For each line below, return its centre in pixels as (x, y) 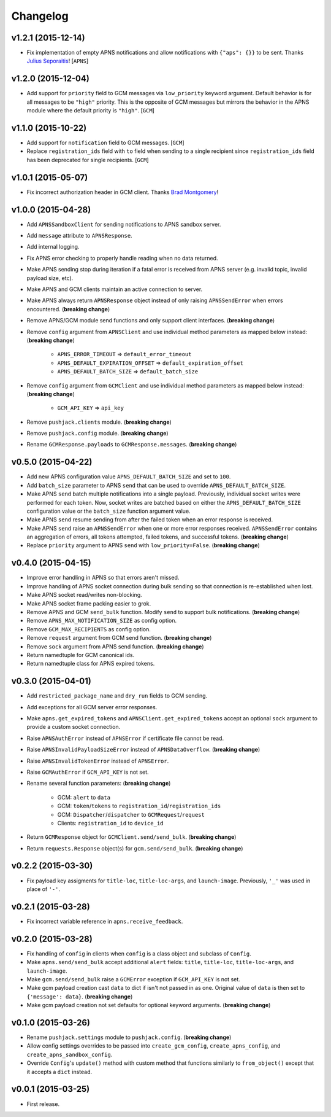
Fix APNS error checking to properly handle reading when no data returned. (122, 258)
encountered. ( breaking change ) (68, 309)
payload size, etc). (50, 278)
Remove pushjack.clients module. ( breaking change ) (99, 422)
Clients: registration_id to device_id (110, 823)
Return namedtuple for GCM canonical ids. (81, 655)
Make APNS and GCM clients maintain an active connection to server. (115, 289)
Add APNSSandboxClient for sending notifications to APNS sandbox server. (124, 224)
